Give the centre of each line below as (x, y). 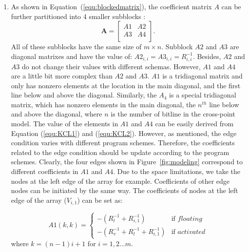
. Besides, (207, 56)
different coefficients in (45, 171)
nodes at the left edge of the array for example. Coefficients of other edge (120, 181)
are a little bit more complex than (62, 76)
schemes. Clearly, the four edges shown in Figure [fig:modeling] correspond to (127, 162)
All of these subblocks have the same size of (76, 47)
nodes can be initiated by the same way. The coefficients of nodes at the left (124, 190)
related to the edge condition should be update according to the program (120, 152)
